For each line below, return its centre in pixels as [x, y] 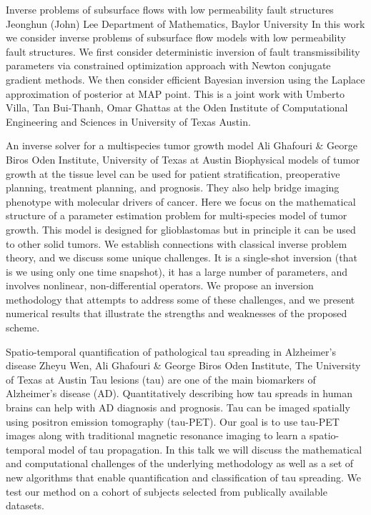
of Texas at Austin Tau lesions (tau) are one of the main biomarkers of [161, 379]
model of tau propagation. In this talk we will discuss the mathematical [205, 449]
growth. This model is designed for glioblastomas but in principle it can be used [181, 229]
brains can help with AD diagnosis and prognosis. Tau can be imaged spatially [178, 407]
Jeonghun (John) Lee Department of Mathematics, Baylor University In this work [185, 23]
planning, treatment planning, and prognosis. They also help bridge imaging [173, 187]
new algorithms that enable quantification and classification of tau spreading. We [184, 477]
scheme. [23, 327]
